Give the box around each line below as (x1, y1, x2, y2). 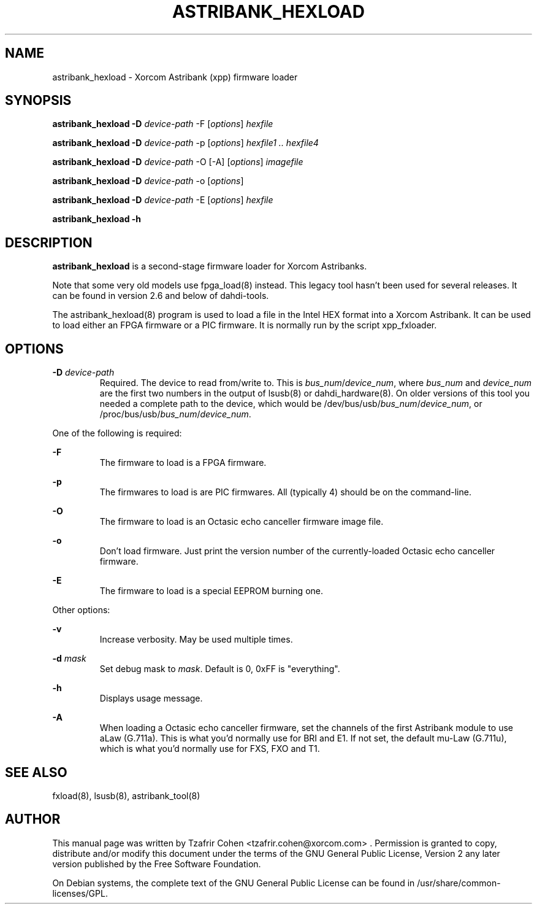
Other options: (52, 605, 110, 616)
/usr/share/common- (417, 877, 501, 888)
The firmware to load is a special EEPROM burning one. (99, 586, 324, 597)
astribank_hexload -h (52, 214, 142, 225)
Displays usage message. (99, 693, 203, 704)
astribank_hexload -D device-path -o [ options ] (52, 176, 244, 187)
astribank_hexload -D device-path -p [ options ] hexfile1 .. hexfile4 (52, 137, 319, 149)
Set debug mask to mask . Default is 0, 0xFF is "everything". (99, 663, 340, 675)
